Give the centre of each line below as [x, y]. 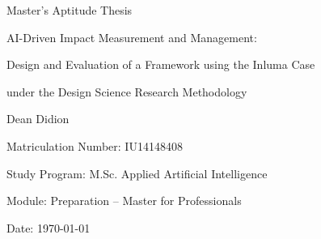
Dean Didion [38, 119]
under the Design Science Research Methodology [127, 91]
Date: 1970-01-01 [49, 227]
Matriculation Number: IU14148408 [95, 145]
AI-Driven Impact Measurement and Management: [132, 37]
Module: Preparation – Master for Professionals [124, 201]
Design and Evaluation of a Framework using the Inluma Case [161, 64]
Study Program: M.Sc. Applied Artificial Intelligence [137, 173]
